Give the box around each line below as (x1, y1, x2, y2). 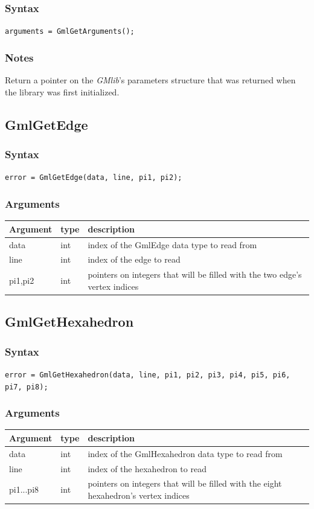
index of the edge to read (88, 253, 181, 266)
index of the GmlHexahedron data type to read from (88, 447, 283, 459)
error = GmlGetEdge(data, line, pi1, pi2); (5, 173, 182, 182)
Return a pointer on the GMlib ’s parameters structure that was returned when (5, 74, 296, 86)
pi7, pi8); (5, 382, 48, 391)
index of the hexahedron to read (88, 462, 207, 475)
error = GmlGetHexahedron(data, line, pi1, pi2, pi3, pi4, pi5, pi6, (5, 370, 290, 379)
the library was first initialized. (5, 85, 120, 98)
